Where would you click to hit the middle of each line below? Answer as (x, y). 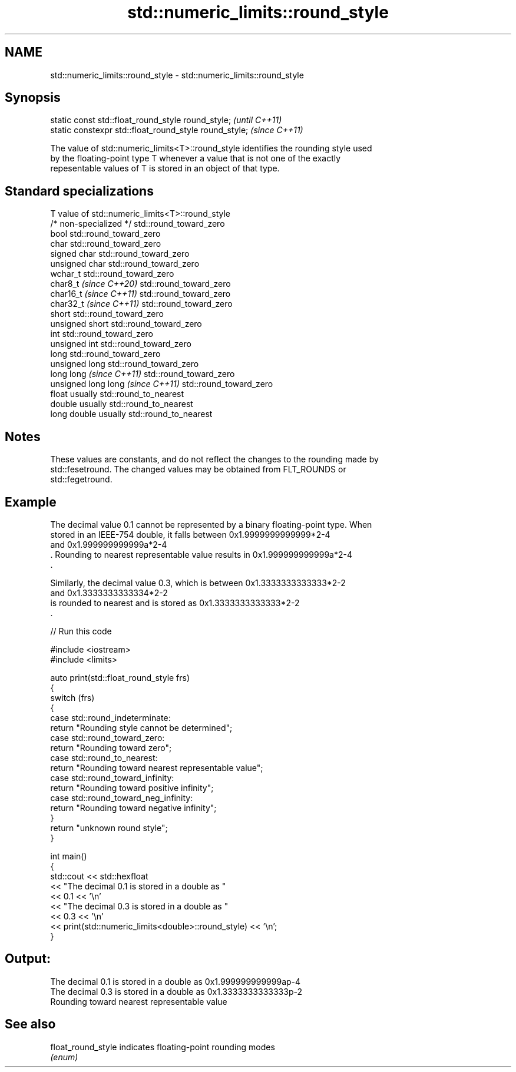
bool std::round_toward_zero (105, 234)
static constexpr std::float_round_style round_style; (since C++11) (177, 130)
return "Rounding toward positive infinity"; (132, 788)
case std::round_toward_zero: (107, 737)
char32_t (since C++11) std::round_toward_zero (141, 304)
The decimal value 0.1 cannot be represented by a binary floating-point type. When (211, 524)
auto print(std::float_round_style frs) (120, 677)
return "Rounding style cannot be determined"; (141, 727)
